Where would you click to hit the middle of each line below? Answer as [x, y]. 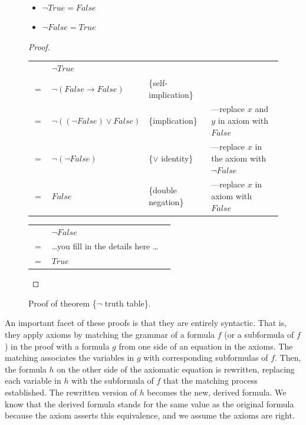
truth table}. [128, 303]
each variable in [33, 380]
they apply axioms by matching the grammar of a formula [110, 335]
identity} [177, 158]
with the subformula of [113, 380]
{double [163, 190]
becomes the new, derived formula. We [217, 392]
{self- [158, 82]
